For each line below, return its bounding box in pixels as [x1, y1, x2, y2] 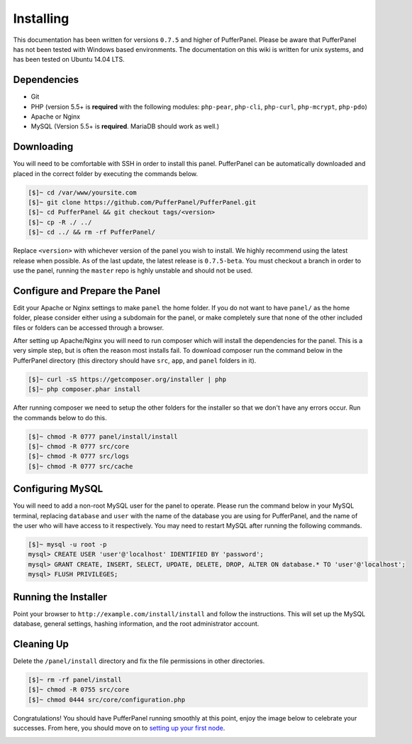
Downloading [13, 141, 74, 153]
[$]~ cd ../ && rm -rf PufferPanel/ [28, 228, 156, 236]
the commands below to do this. [13, 413, 107, 422]
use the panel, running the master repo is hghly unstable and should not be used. [13, 266, 253, 275]
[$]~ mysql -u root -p [28, 540, 107, 549]
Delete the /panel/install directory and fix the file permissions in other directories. [13, 657, 265, 665]
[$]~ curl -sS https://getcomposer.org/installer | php [28, 375, 227, 383]
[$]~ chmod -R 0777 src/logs [28, 452, 130, 461]
